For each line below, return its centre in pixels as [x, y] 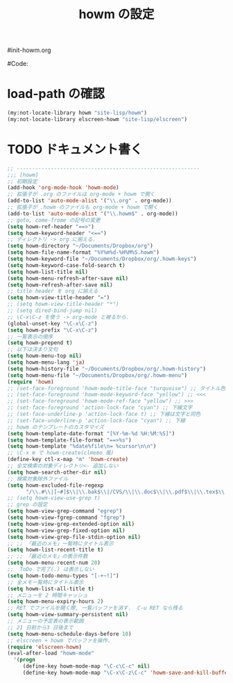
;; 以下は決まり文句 [33, 349]
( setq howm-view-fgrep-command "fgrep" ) [67, 518]
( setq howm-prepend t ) [40, 343]
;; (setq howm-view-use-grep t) [54, 498]
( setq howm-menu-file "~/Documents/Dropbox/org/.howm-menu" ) [97, 375]
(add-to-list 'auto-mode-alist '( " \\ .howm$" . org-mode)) [93, 214]
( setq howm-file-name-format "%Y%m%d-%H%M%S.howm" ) [83, 252]
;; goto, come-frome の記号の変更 [54, 220]
